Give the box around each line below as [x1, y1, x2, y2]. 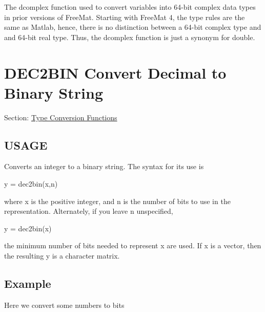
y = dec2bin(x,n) [4, 178, 58, 189]
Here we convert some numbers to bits [4, 299, 125, 310]
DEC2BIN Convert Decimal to [4, 62, 227, 83]
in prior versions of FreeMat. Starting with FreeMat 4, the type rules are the [4, 11, 245, 22]
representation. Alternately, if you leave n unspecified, [4, 206, 173, 216]
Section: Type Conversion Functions [4, 112, 117, 122]
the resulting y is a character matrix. [4, 250, 120, 261]
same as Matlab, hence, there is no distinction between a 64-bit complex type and [4, 22, 261, 32]
